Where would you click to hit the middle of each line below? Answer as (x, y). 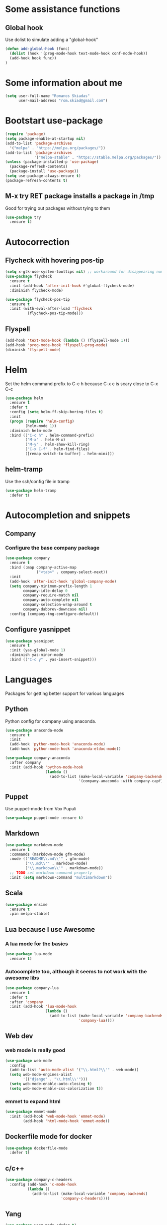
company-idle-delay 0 (45, 591)
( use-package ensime (27, 905)
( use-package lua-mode (29, 954)
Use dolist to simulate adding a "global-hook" (52, 39)
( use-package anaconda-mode (34, 730)
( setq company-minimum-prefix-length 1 (51, 586)
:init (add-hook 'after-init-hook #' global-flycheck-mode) (72, 286)
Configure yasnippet (38, 630)
